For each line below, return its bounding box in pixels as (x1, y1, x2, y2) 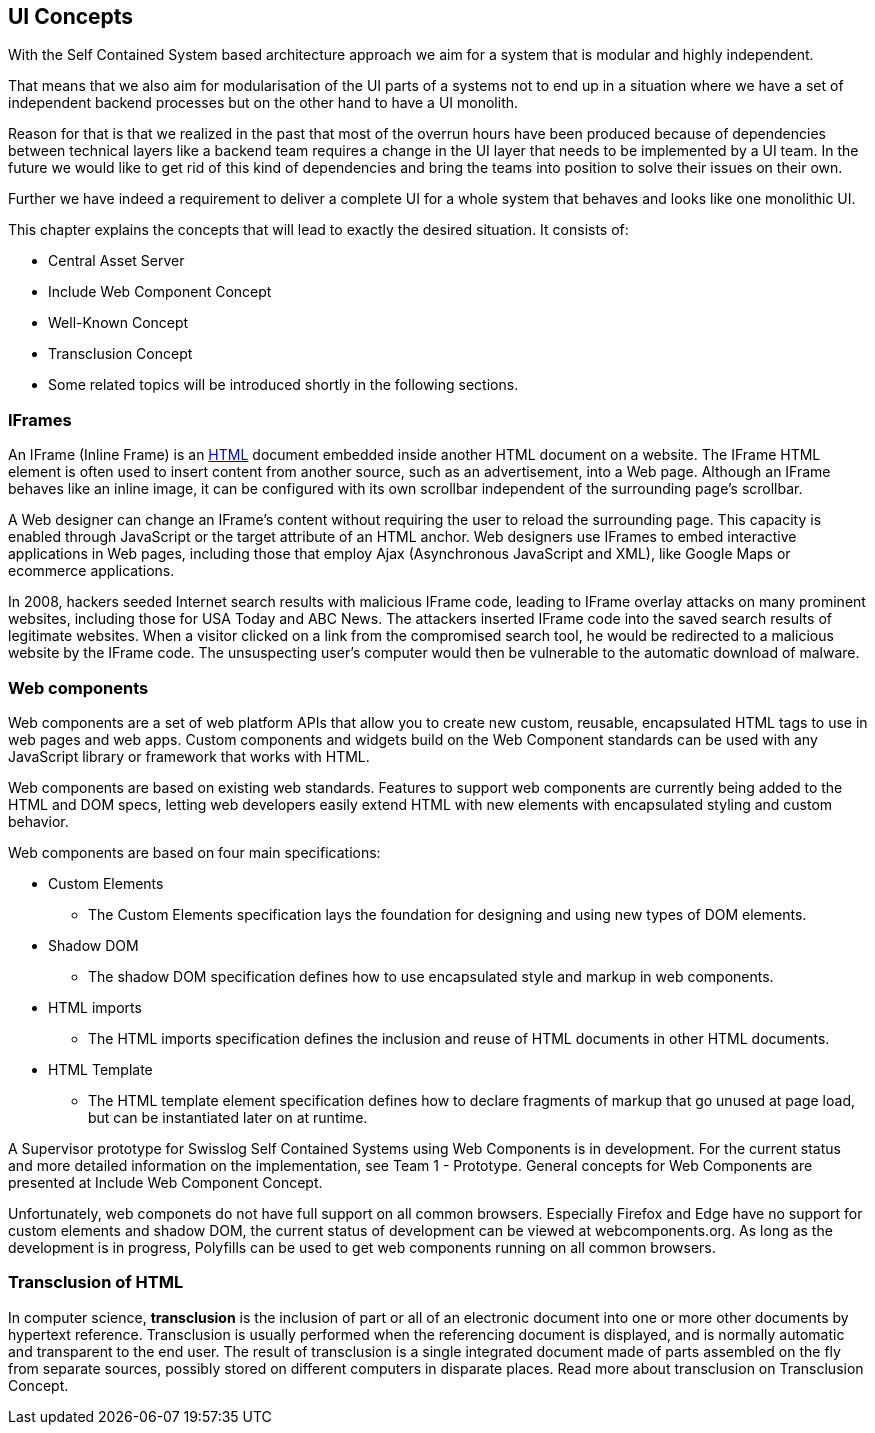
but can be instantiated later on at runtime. (88, 1108, 368, 1126)
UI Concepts (8, 4, 134, 29)
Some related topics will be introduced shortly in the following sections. (48, 376, 519, 394)
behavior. (8, 812, 69, 830)
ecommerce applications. (8, 562, 175, 580)
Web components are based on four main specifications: (8, 843, 381, 861)
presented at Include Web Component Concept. (8, 1173, 323, 1191)
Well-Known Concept (48, 314, 189, 332)
